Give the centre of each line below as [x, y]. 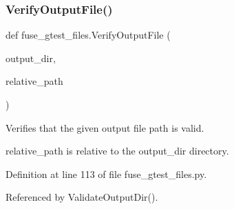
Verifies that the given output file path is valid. [105, 127]
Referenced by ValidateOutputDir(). [82, 197]
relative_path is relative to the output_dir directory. [117, 151]
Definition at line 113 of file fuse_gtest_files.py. [106, 173]
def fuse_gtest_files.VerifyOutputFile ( [88, 35]
